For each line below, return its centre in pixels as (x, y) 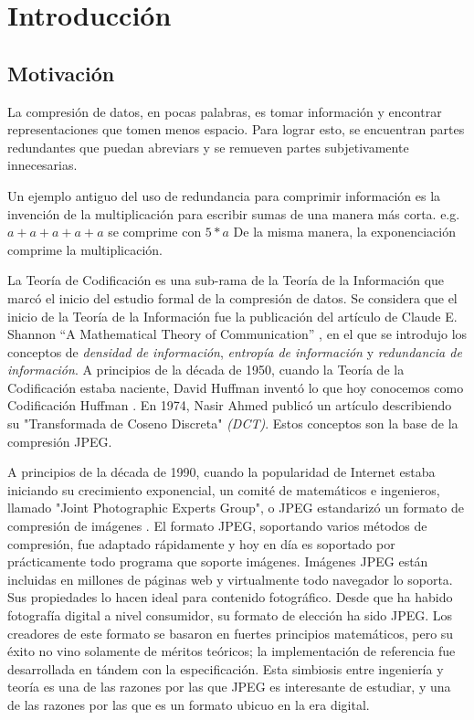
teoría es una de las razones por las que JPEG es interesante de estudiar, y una (229, 687)
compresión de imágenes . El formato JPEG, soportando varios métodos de (217, 526)
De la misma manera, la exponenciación (344, 232)
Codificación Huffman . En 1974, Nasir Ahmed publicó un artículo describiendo (230, 405)
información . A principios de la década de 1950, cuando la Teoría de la (206, 370)
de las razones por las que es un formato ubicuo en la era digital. (189, 704)
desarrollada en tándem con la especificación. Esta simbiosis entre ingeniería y (226, 668)
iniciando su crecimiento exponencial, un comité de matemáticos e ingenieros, (224, 489)
